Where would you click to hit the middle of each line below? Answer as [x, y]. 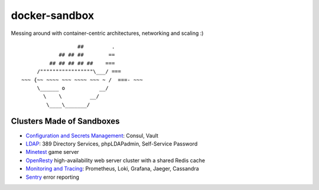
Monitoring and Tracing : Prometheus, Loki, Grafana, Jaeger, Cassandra [112, 169]
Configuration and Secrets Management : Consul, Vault [92, 136]
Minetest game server [52, 152]
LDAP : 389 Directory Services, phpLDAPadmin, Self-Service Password [112, 144]
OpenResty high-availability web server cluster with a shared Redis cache [115, 160]
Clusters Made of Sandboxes [66, 121]
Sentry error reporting [53, 177]
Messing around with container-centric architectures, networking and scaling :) [107, 33]
